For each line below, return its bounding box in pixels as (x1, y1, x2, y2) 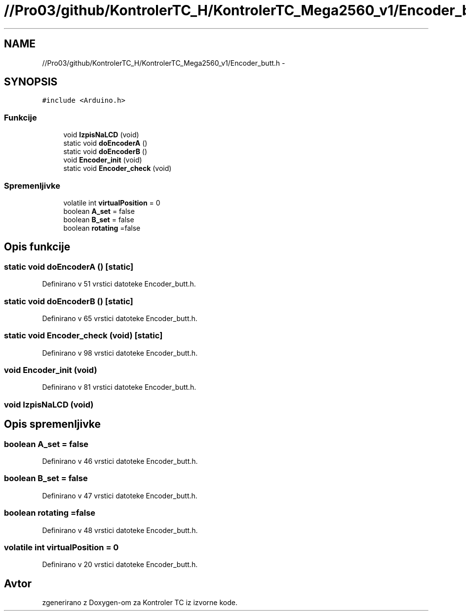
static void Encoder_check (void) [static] (4, 330, 163, 341)
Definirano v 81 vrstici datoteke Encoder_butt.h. (42, 383, 196, 392)
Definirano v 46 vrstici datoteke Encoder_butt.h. (42, 457, 198, 465)
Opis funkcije (4, 241, 71, 253)
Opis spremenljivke (4, 418, 101, 431)
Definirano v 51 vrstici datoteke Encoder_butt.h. (42, 280, 196, 288)
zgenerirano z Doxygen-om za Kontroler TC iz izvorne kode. (42, 598, 237, 607)
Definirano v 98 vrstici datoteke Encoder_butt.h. (42, 348, 198, 357)
